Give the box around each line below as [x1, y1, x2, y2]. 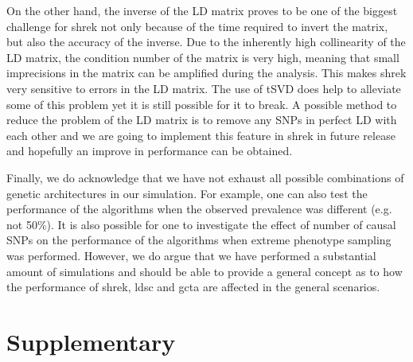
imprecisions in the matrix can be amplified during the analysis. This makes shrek [6, 64, 407, 81]
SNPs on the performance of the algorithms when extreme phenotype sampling [6, 232, 392, 248]
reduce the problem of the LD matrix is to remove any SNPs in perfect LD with [6, 111, 397, 128]
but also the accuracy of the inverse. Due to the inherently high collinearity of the [6, 33, 406, 50]
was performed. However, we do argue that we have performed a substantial [6, 247, 376, 263]
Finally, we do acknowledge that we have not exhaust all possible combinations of [6, 169, 404, 185]
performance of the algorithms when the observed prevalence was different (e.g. [6, 200, 392, 217]
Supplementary [6, 325, 176, 357]
